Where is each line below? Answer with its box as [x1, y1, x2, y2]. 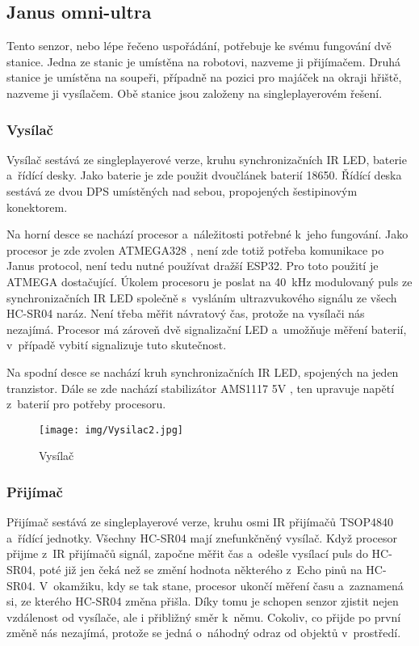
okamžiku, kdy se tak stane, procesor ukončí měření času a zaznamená [53, 576, 404, 593]
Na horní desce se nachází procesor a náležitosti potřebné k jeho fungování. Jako [6, 226, 409, 243]
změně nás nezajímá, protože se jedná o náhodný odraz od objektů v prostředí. [6, 624, 401, 641]
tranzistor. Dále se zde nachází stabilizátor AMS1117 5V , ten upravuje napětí [6, 379, 395, 396]
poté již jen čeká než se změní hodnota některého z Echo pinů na [39, 560, 362, 577]
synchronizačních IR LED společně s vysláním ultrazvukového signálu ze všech [6, 289, 397, 306]
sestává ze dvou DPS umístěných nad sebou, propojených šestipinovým [6, 182, 358, 199]
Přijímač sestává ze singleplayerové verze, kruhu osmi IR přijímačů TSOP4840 [6, 513, 393, 530]
